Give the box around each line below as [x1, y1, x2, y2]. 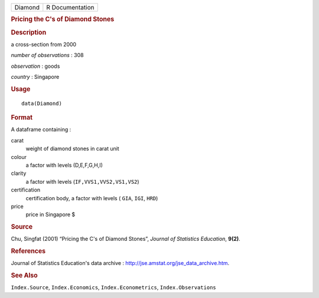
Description [11, 28, 47, 37]
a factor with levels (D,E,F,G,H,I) [25, 161, 103, 168]
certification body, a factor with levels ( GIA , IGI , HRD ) [25, 194, 158, 201]
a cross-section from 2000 [11, 41, 77, 48]
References [11, 247, 46, 256]
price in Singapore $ [25, 211, 76, 218]
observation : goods [11, 62, 60, 69]
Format [11, 114, 32, 122]
